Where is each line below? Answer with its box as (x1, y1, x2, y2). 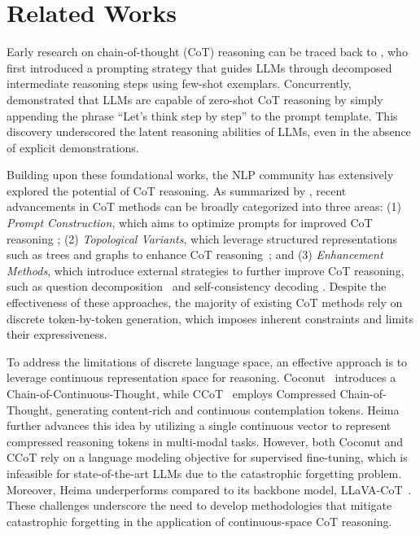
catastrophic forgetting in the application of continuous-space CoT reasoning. (7, 512, 392, 529)
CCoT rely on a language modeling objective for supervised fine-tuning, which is (7, 449, 408, 466)
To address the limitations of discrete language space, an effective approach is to (7, 353, 408, 370)
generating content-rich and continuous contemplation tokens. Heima (56, 401, 400, 418)
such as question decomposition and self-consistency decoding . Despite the (7, 278, 387, 295)
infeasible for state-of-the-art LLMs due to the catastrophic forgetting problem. (7, 464, 402, 481)
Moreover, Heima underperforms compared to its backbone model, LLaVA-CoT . (7, 480, 412, 498)
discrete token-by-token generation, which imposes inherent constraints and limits (7, 309, 413, 327)
